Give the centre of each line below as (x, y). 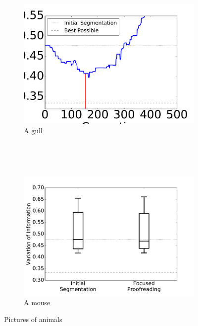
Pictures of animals (33, 319)
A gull (33, 130)
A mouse (37, 302)
